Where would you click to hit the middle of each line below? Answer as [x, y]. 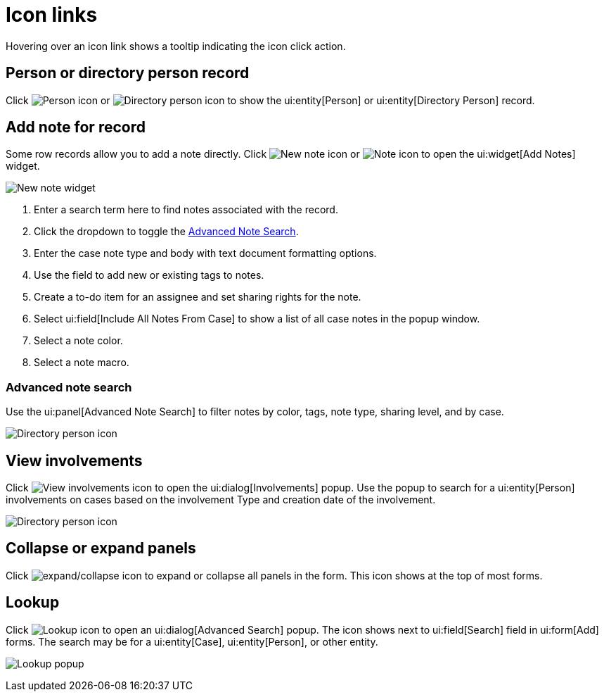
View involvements [74, 460]
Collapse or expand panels [101, 548]
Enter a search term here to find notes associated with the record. [186, 210]
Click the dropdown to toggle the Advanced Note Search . [166, 232]
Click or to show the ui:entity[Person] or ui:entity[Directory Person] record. [270, 100]
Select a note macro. [82, 363]
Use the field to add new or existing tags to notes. [149, 275]
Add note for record [76, 127]
